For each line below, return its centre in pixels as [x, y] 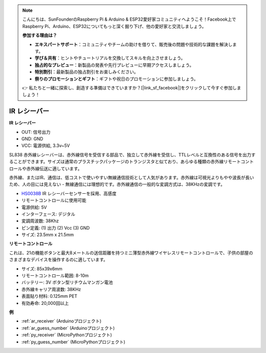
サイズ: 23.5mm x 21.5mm [48, 235]
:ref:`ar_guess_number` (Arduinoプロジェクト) [68, 328]
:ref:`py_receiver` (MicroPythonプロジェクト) [67, 335]
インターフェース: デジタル [49, 214]
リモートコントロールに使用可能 [54, 200]
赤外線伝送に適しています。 [54, 168]
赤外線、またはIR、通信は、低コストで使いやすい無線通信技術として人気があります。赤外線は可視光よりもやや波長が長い [132, 177]
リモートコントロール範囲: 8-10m [55, 276]
